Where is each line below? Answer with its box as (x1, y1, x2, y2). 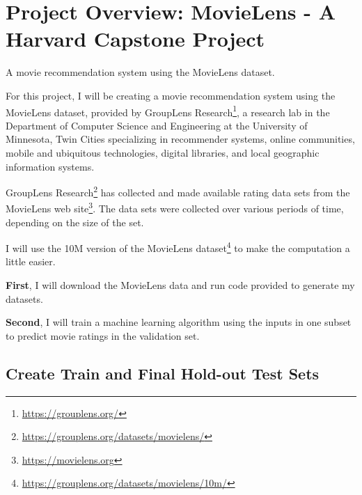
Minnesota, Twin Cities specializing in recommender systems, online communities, (6, 132, 355, 146)
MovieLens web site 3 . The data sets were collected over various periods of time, (6, 199, 344, 216)
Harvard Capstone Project (6, 24, 265, 53)
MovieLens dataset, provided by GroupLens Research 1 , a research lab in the (6, 102, 330, 119)
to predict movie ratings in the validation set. (6, 328, 200, 343)
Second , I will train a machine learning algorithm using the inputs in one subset (6, 315, 352, 329)
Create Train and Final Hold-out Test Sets (6, 362, 320, 384)
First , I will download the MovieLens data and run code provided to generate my (6, 278, 355, 292)
